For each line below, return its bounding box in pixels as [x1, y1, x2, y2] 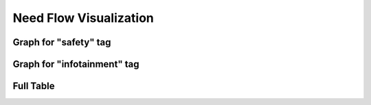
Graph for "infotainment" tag [12, 58, 139, 70]
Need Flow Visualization [12, 10, 155, 25]
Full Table [12, 80, 55, 92]
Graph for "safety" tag [12, 36, 111, 48]
